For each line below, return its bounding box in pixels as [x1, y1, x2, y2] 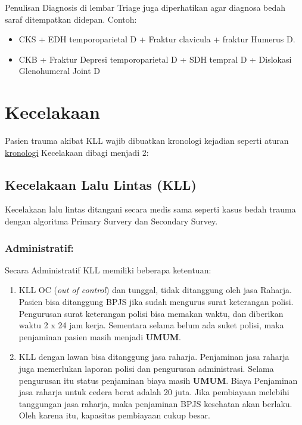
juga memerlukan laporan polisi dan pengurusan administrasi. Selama [18, 362, 274, 375]
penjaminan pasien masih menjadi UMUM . [18, 330, 181, 343]
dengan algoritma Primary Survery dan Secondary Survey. [5, 215, 218, 227]
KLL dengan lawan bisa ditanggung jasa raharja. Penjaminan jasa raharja [18, 350, 289, 363]
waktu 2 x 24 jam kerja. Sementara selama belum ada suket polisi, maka [18, 319, 284, 331]
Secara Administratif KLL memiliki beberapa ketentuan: [5, 263, 211, 276]
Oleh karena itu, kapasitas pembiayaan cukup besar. [18, 409, 210, 421]
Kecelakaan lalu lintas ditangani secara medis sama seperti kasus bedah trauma [5, 203, 296, 215]
